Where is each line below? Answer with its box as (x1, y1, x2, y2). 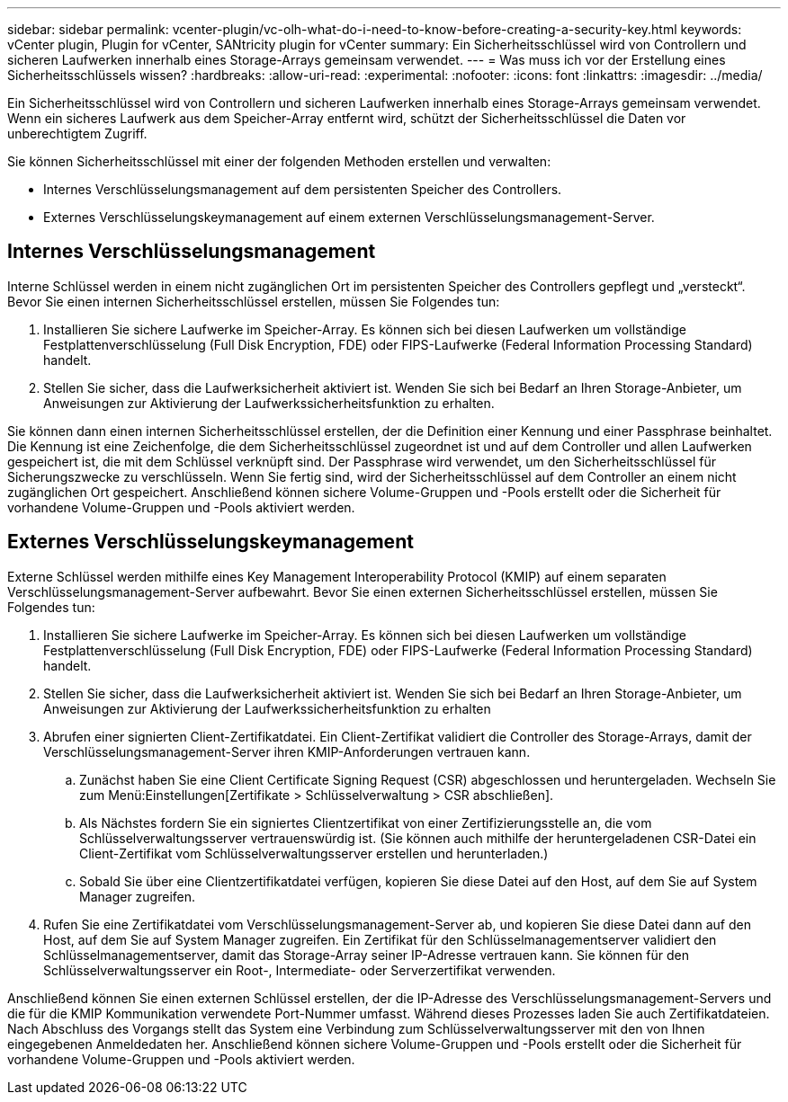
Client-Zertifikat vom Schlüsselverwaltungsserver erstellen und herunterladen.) (79, 845, 549, 861)
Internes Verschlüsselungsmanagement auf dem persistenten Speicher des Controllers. (43, 182, 562, 197)
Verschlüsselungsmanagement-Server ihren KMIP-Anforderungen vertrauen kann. (43, 743, 531, 760)
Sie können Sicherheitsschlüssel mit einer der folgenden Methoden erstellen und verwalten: (7, 154, 551, 169)
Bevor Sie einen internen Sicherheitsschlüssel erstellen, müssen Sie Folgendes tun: (7, 293, 500, 309)
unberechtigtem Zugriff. (7, 126, 148, 141)
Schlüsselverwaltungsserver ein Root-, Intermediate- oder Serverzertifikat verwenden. (43, 962, 556, 978)
